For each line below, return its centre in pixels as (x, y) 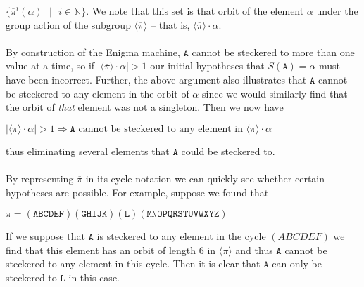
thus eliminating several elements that (88, 151)
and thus (254, 249)
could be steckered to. (228, 151)
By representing (40, 178)
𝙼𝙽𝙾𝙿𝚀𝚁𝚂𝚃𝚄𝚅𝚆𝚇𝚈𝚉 (183, 214)
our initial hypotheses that (207, 66)
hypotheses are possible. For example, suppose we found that (137, 192)
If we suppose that (45, 236)
